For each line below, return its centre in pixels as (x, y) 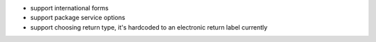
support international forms (70, 8)
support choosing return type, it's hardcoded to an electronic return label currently (149, 27)
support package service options (78, 18)
